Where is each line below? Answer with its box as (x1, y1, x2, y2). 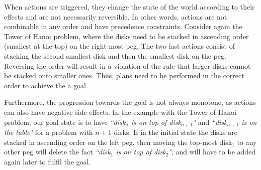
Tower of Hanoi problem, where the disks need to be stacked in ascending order (4, 31, 249, 41)
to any (237, 136, 257, 147)
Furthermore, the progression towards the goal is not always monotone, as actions (4, 97, 256, 107)
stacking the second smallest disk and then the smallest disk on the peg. (4, 50, 226, 61)
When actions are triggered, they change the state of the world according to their (4, 2, 255, 12)
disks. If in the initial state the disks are (114, 126, 237, 137)
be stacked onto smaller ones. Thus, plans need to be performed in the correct (4, 70, 244, 81)
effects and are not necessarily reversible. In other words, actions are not (4, 11, 227, 22)
